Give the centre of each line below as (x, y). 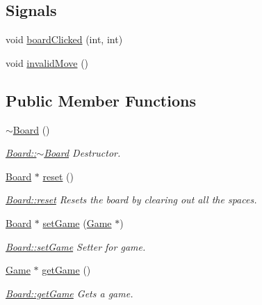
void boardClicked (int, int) (64, 39)
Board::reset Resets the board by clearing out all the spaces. (131, 200)
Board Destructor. (82, 153)
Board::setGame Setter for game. (76, 246)
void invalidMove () (47, 62)
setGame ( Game (77, 222)
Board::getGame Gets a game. (69, 293)
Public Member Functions (101, 100)
